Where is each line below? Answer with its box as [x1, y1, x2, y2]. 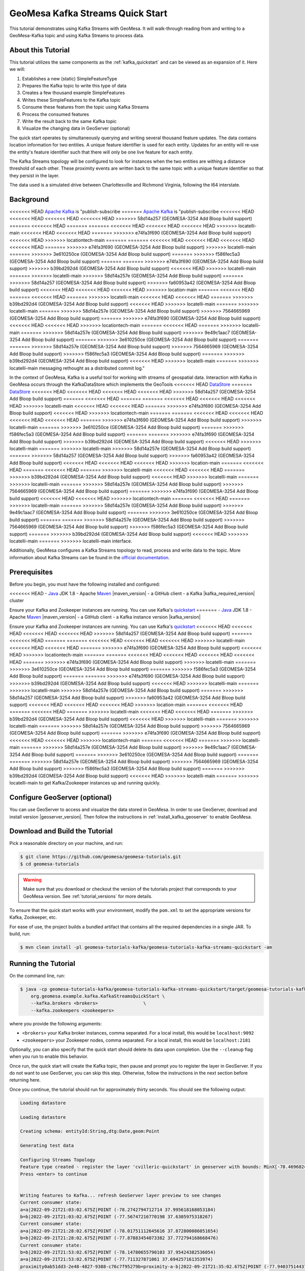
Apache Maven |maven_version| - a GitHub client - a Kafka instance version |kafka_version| [9, 614, 201, 620]
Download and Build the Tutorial [9, 827, 113, 836]
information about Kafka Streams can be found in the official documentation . [9, 554, 170, 560]
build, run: [9, 931, 31, 937]
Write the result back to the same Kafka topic [22, 118, 117, 124]
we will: [9, 66, 25, 72]
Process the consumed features [22, 111, 89, 117]
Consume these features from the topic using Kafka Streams [22, 104, 149, 110]
